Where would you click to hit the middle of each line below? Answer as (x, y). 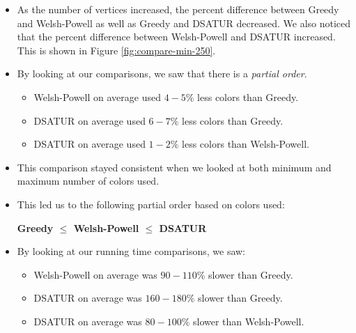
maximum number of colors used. (88, 181)
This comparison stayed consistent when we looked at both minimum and (174, 167)
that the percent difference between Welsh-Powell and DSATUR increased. (176, 37)
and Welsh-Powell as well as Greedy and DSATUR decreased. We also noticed (184, 23)
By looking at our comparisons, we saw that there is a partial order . (162, 73)
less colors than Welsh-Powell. (246, 144)
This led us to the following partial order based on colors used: (151, 204)
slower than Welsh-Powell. (248, 321)
